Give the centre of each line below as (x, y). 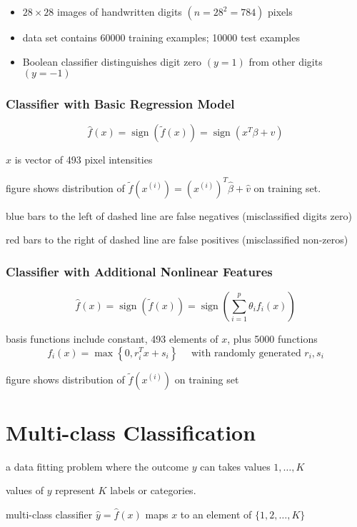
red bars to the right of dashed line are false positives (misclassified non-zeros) (177, 240)
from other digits (286, 61)
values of (25, 490)
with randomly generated (246, 353)
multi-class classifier (49, 514)
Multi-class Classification (131, 432)
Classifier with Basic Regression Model (120, 104)
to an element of (216, 514)
